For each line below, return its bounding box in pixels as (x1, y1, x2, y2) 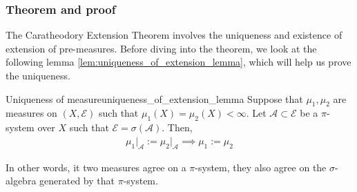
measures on (6, 106, 57, 120)
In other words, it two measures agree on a (6, 160, 186, 174)
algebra (6, 173, 37, 188)
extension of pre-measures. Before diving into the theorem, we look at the (6, 41, 317, 55)
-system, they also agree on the (195, 160, 327, 174)
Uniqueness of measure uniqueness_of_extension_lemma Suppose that (6, 91, 303, 106)
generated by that (39, 173, 115, 188)
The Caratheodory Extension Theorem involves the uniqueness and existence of (6, 28, 342, 42)
